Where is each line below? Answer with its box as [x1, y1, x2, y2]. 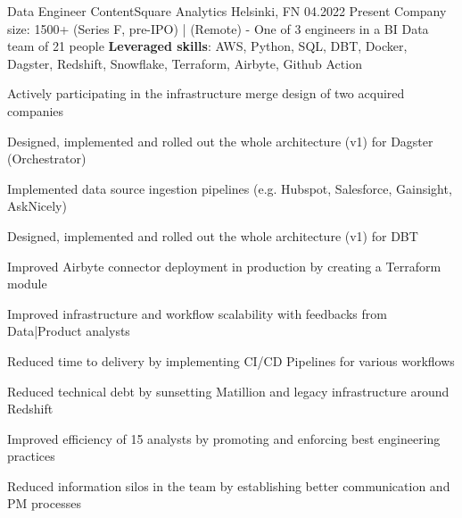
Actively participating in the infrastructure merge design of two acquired [7, 84, 405, 103]
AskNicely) [7, 196, 67, 215]
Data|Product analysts [7, 322, 130, 340]
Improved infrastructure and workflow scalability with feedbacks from [7, 304, 387, 322]
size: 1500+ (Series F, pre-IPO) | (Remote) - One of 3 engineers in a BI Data [7, 19, 429, 38]
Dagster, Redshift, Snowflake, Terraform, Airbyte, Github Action [7, 54, 362, 72]
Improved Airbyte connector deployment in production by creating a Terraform [7, 256, 441, 275]
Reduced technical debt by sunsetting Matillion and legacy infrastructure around [7, 381, 450, 400]
